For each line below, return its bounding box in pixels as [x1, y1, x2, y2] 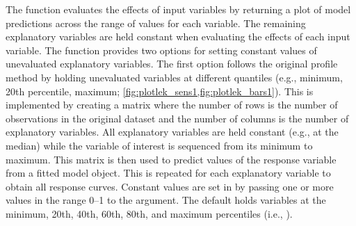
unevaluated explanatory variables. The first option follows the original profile [6, 56, 338, 71]
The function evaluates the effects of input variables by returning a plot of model [6, 2, 351, 16]
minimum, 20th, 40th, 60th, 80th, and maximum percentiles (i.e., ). [6, 206, 293, 220]
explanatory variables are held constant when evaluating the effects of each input [6, 29, 350, 44]
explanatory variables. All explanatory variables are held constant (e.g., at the [6, 124, 339, 139]
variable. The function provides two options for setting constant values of [6, 42, 317, 57]
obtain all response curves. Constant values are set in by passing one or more [6, 179, 334, 193]
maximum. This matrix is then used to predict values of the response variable [6, 152, 337, 166]
